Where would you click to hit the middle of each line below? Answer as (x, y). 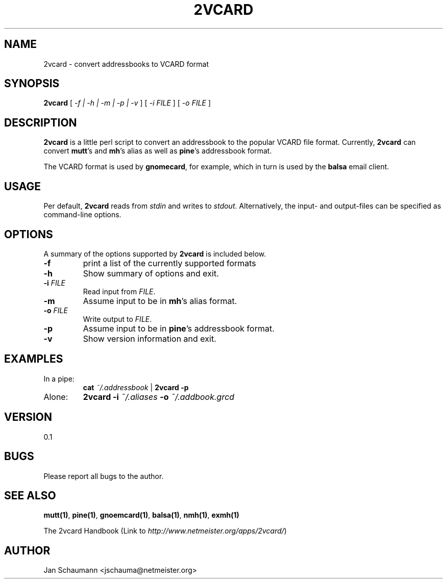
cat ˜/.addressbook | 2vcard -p (136, 387)
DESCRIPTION (41, 122)
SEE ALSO (30, 495)
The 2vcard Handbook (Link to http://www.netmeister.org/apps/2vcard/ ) (165, 531)
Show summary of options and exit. (151, 273)
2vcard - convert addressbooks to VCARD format (126, 64)
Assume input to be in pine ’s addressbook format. (179, 328)
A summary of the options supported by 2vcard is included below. (155, 254)
